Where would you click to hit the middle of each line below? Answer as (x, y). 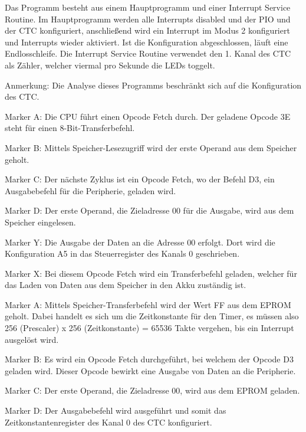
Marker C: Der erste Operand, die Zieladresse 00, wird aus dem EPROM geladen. (152, 390)
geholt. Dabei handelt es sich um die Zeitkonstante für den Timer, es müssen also (152, 316)
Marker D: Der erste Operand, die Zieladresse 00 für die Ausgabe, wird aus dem (149, 210)
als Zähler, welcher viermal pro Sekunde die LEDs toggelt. (110, 65)
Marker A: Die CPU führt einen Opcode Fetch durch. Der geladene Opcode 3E (148, 116)
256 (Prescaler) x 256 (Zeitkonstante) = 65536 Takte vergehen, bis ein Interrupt (149, 328)
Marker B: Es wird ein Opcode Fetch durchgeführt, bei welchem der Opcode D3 (149, 359)
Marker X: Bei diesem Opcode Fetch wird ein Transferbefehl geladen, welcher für (151, 273)
